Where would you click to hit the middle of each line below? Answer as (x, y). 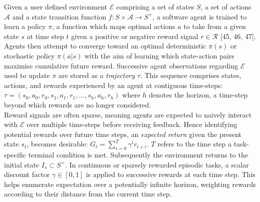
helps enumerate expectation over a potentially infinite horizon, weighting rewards (130, 184)
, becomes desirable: (57, 144)
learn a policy (25, 26)
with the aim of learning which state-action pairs (159, 55)
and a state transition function (59, 16)
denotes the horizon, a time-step (198, 95)
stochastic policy (30, 55)
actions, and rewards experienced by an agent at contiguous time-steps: (113, 85)
